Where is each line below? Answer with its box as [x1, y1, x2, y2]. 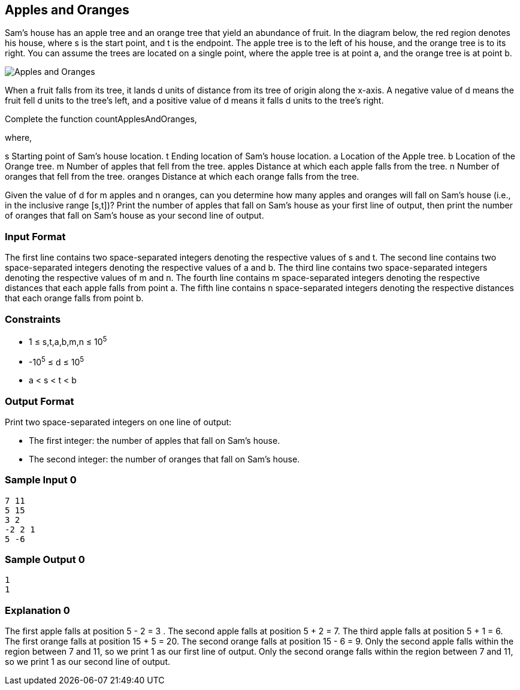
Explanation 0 [5, 604, 70, 616]
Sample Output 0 [5, 553, 85, 566]
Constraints [5, 313, 61, 325]
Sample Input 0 [5, 474, 77, 486]
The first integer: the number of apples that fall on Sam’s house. [29, 435, 280, 446]
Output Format [5, 395, 74, 407]
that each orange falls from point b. [5, 293, 144, 304]
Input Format [5, 230, 66, 243]
